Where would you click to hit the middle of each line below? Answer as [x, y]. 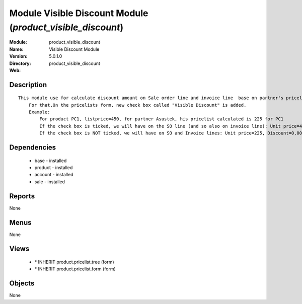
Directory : [20, 63]
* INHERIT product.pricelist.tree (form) [74, 262]
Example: [39, 112]
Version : [18, 56]
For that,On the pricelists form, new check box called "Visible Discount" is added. [137, 105]
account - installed [54, 175]
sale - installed [50, 182]
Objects [22, 284]
